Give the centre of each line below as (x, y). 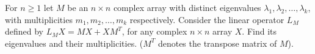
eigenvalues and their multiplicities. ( (74, 43)
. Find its (259, 31)
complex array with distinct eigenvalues (187, 7)
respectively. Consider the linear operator (207, 19)
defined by (24, 31)
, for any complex (154, 31)
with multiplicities (39, 19)
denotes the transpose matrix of (217, 43)
